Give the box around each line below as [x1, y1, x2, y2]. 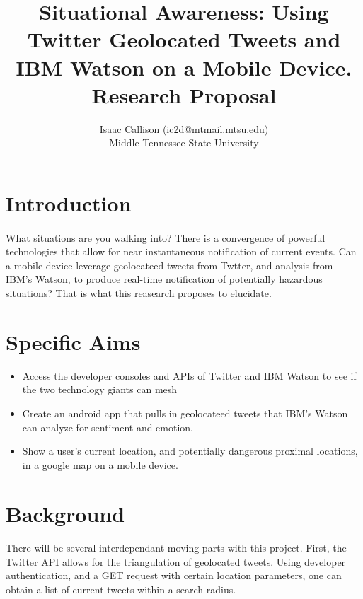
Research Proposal [91, 80, 277, 109]
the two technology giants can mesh [22, 382, 178, 397]
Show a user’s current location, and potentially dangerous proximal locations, [22, 443, 358, 458]
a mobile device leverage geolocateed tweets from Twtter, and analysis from [6, 257, 333, 272]
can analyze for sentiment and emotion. [22, 419, 194, 434]
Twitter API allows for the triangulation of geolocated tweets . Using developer [6, 554, 346, 569]
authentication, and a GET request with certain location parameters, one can [6, 568, 342, 583]
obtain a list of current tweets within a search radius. [6, 582, 236, 597]
